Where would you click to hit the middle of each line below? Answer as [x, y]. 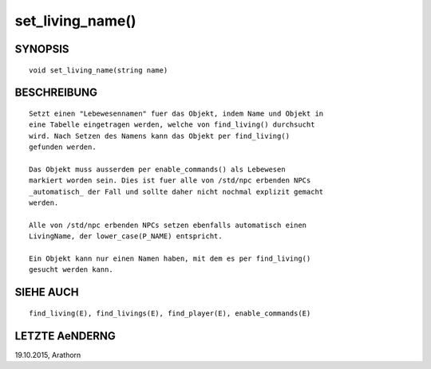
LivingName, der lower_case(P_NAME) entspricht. [126, 236]
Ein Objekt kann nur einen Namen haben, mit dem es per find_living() [170, 259]
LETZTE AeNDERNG [65, 336]
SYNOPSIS [42, 49]
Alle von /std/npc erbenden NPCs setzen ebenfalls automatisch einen [168, 225]
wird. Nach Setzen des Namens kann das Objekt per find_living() [160, 136]
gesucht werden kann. [71, 270]
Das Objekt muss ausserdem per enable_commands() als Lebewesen [158, 169]
